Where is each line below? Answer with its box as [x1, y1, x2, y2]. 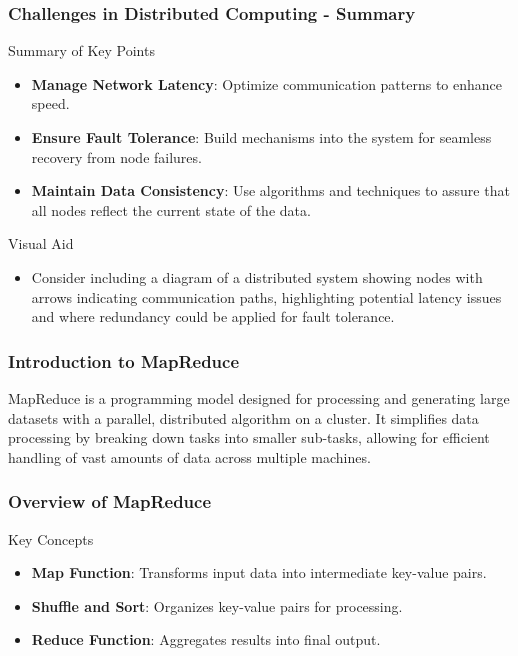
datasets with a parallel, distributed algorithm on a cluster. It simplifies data [8, 407, 479, 428]
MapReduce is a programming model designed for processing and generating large [8, 387, 510, 408]
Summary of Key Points [8, 40, 155, 61]
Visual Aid [8, 233, 74, 254]
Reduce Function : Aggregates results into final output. [31, 629, 381, 650]
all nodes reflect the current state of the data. [31, 199, 311, 220]
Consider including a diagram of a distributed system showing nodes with [31, 266, 483, 287]
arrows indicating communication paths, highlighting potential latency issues [31, 286, 502, 307]
